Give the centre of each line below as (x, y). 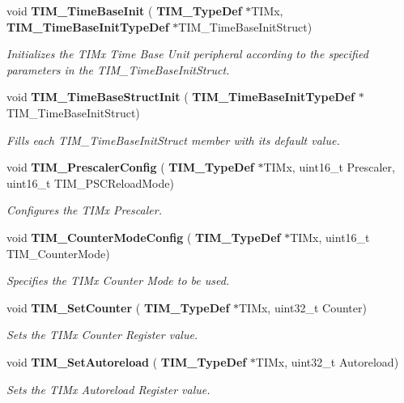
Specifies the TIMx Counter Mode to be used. (118, 280)
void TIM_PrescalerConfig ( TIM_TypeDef (130, 167)
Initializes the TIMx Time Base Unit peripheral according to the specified (187, 54)
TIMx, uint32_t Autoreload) (327, 361)
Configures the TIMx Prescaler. (84, 210)
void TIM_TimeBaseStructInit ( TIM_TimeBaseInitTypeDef (181, 97)
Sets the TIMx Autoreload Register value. (108, 389)
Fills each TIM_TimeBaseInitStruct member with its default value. (173, 140)
